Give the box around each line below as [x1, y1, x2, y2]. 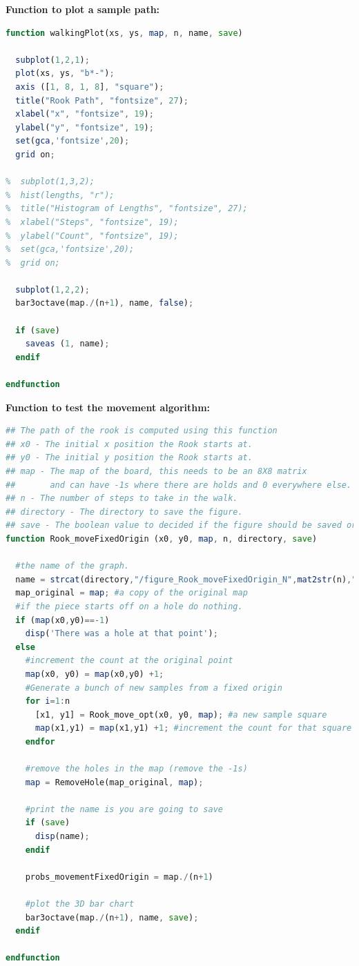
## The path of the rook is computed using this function [6, 426, 278, 436]
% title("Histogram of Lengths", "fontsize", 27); [6, 204, 248, 214]
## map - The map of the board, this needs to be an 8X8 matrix [6, 466, 307, 476]
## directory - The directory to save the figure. [6, 506, 243, 517]
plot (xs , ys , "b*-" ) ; [15, 68, 115, 79]
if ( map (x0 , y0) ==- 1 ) [15, 615, 110, 625]
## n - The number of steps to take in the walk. [6, 493, 238, 504]
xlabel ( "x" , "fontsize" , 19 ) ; [15, 109, 154, 119]
